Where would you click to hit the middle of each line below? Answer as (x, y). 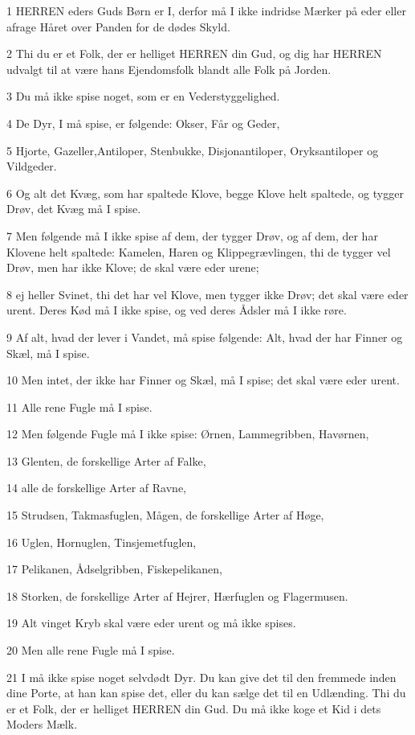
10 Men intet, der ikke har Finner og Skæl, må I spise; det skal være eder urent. (203, 380)
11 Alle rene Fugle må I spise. (79, 407)
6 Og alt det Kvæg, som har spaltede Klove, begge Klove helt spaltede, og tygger (205, 193)
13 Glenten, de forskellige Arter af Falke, (106, 460)
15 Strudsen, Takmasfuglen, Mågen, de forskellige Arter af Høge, (165, 515)
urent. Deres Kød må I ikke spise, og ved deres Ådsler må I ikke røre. (177, 310)
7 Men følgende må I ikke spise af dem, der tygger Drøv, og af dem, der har (192, 235)
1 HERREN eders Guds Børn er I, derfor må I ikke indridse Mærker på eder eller (206, 10)
